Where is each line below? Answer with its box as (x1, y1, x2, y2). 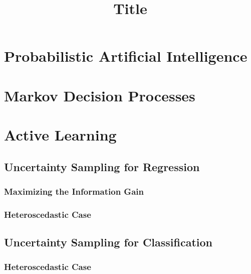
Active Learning (4, 124, 117, 145)
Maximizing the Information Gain (4, 185, 144, 198)
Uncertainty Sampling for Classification (4, 234, 213, 250)
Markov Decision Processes (4, 85, 195, 105)
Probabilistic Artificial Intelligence (4, 46, 247, 66)
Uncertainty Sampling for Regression (4, 159, 200, 174)
